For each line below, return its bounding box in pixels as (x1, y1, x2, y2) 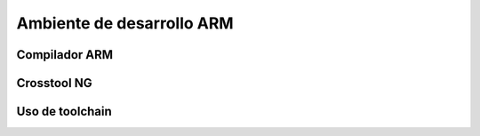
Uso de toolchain (16, 104, 113, 119)
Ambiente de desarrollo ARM (16, 13, 235, 33)
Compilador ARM (16, 47, 114, 62)
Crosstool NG (16, 76, 92, 91)
